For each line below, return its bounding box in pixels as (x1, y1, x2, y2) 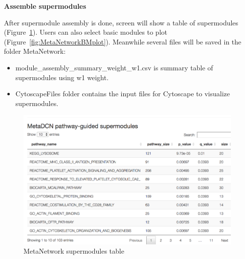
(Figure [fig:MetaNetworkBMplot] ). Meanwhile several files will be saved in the (4, 36, 242, 46)
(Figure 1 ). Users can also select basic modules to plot (4, 27, 167, 37)
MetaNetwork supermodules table (23, 246, 124, 256)
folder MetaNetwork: (4, 46, 66, 56)
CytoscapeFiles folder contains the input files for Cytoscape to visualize (15, 88, 230, 99)
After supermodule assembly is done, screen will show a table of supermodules (4, 17, 239, 27)
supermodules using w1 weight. (15, 72, 109, 82)
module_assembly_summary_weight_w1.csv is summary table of (15, 62, 213, 72)
